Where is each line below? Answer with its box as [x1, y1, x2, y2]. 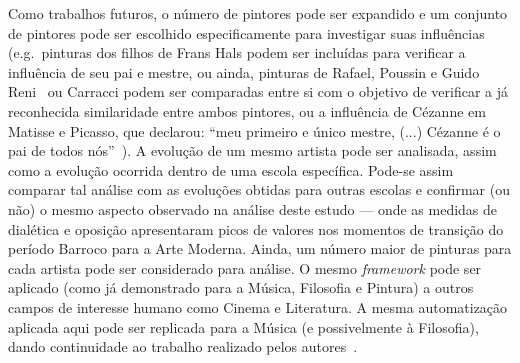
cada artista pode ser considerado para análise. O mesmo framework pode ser [8, 257, 482, 278]
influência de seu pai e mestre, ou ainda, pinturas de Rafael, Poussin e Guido [8, 61, 480, 82]
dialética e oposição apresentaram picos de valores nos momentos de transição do [8, 218, 504, 239]
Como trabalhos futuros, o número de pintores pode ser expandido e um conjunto [8, 3, 508, 23]
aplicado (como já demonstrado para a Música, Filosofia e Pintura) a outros [8, 277, 474, 298]
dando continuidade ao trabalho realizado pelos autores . [8, 336, 358, 357]
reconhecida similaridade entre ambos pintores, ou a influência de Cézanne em [8, 100, 486, 121]
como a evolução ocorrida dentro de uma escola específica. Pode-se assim [8, 159, 454, 180]
